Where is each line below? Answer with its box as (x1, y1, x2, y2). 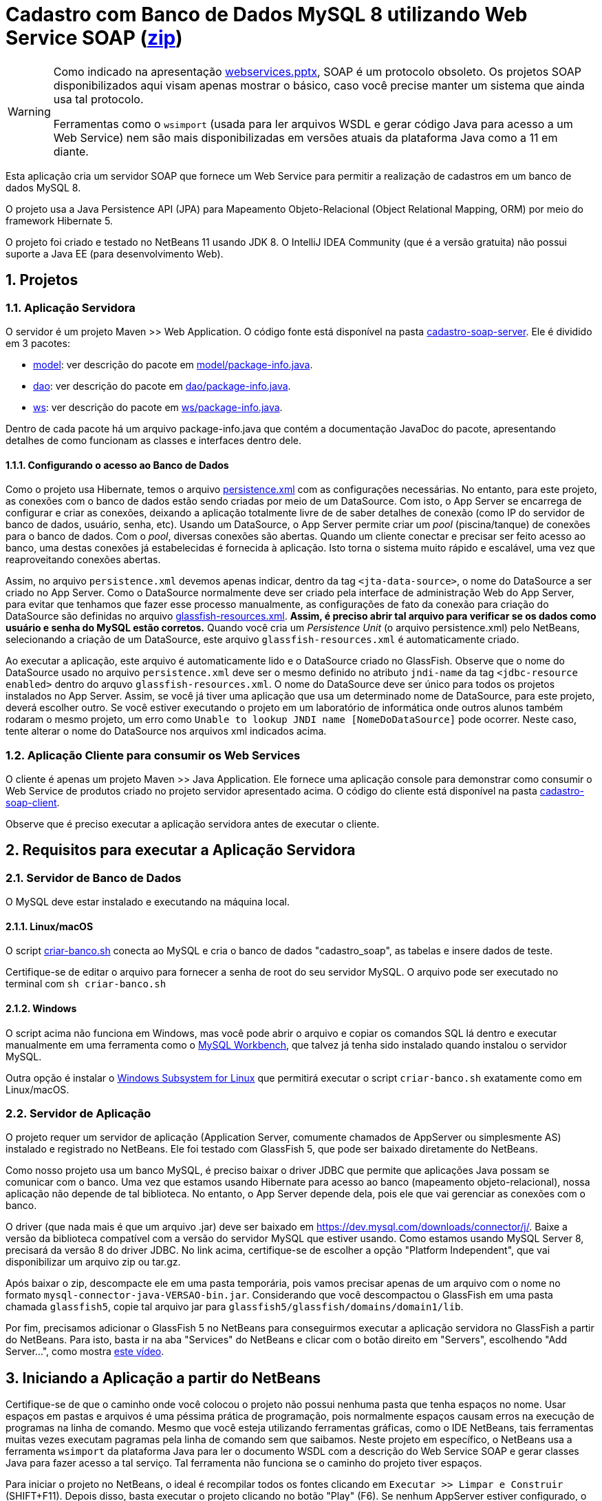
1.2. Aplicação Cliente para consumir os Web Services (6, 748, 301, 762)
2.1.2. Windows (6, 1002, 77, 1014)
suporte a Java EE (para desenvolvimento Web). (6, 247, 224, 260)
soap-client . (6, 796, 60, 808)
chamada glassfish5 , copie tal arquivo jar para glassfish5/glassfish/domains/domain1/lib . (6, 1301, 464, 1313)
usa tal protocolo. (53, 92, 144, 106)
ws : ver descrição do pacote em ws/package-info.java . (33, 401, 283, 413)
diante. (53, 144, 89, 158)
